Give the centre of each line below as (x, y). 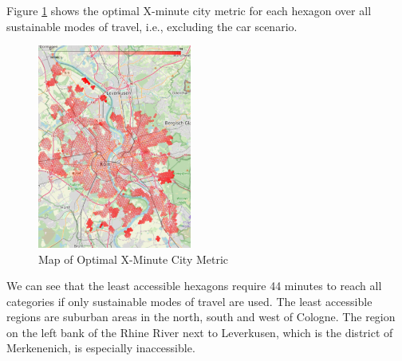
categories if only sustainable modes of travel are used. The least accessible (189, 301)
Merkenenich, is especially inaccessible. (101, 348)
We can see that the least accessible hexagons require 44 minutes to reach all (194, 286)
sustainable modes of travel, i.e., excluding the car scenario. (152, 26)
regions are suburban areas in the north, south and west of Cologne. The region (201, 317)
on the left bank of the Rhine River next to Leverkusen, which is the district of (200, 332)
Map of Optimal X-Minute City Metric (134, 259)
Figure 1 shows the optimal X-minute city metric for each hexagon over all (189, 10)
